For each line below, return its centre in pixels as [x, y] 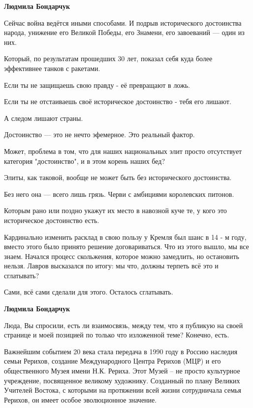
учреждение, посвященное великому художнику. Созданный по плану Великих [122, 380]
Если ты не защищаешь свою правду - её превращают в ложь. [97, 85]
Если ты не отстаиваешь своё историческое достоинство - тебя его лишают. [118, 101]
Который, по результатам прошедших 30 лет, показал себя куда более [108, 58]
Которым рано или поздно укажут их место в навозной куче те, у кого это [115, 210]
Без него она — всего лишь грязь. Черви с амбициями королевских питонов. [119, 194]
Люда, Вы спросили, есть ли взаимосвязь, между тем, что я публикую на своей [124, 325]
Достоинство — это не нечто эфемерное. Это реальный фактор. [99, 134]
